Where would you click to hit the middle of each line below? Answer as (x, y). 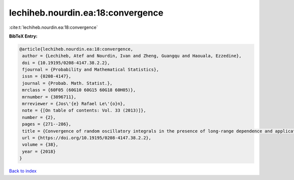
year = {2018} (39, 151)
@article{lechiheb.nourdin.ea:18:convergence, (76, 49)
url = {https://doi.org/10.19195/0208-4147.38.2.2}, (87, 138)
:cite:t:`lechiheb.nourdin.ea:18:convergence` (53, 27)
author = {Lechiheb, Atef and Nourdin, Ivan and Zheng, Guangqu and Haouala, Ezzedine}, (132, 56)
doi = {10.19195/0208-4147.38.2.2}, (66, 63)
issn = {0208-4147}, (47, 76)
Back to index (23, 171)
